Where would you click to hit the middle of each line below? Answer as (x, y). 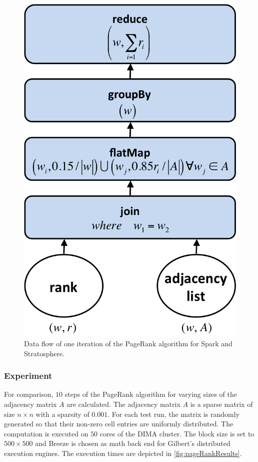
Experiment (28, 376)
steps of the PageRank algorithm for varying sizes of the (151, 394)
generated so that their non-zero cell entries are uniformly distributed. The (119, 424)
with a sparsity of (62, 414)
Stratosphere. (44, 353)
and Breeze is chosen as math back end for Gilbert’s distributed (133, 443)
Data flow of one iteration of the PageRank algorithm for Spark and (128, 343)
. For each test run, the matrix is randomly (174, 414)
